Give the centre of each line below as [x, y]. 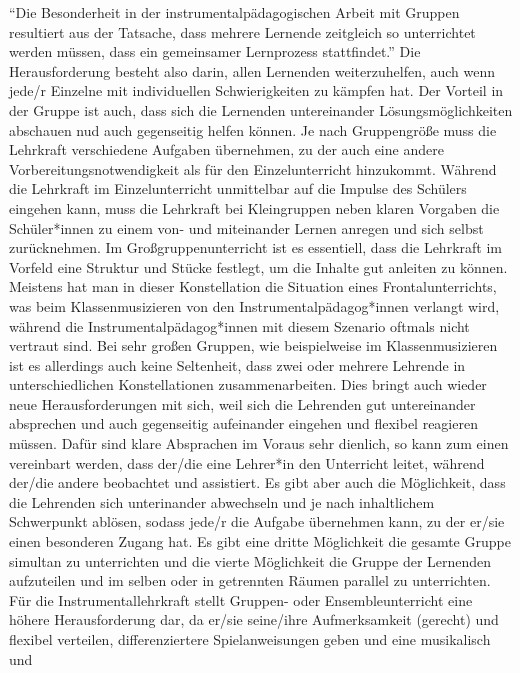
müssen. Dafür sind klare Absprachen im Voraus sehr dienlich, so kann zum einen [259, 443]
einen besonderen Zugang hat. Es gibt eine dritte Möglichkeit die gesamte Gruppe [260, 541]
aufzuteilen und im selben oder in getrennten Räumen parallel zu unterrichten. [250, 580]
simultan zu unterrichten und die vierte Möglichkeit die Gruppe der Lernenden [250, 560]
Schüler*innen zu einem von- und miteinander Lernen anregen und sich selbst [246, 227]
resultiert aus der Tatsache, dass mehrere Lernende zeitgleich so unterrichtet [242, 31]
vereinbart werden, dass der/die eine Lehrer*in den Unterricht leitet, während [247, 462]
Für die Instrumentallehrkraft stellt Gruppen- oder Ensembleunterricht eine [241, 599]
